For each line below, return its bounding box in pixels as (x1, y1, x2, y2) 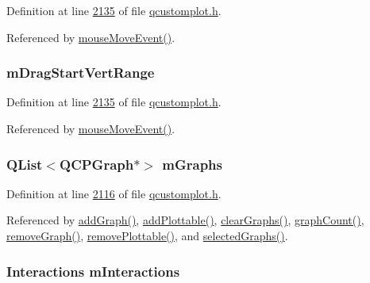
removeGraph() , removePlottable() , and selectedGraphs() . (6, 228, 288, 243)
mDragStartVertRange (6, 63, 155, 82)
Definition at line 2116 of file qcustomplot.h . (6, 185, 222, 201)
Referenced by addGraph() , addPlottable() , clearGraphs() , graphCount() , (6, 212, 364, 228)
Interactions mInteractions (6, 261, 180, 281)
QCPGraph (60, 154, 134, 174)
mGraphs (162, 154, 222, 174)
